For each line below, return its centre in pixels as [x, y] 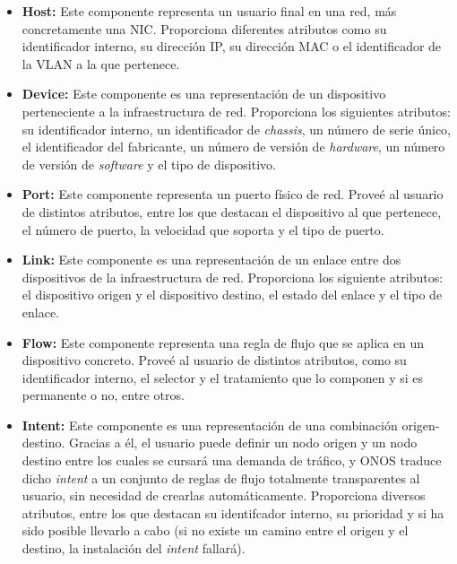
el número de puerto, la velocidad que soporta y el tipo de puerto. [203, 229]
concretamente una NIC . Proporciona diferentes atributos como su [204, 28]
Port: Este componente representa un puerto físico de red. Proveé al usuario [233, 194]
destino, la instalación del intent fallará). [134, 548]
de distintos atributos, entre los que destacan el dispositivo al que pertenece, [232, 211]
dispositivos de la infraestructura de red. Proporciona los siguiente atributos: [233, 277]
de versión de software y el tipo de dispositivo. [149, 164]
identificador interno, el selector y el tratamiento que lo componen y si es [222, 377]
